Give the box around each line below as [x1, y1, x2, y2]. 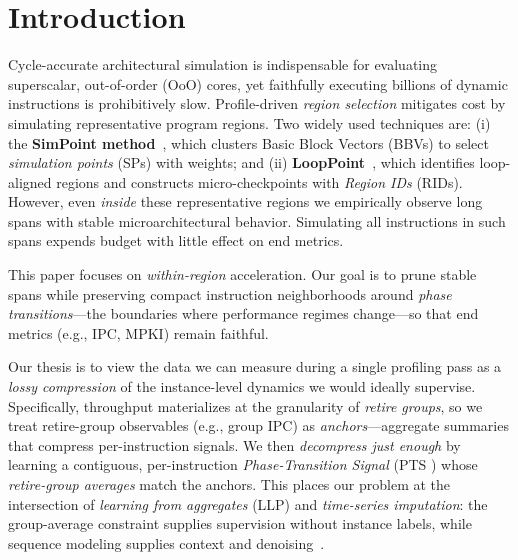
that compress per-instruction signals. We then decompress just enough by [8, 434, 461, 455]
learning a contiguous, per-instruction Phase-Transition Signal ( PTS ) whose [8, 454, 478, 475]
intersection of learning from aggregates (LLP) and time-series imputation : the [8, 493, 488, 514]
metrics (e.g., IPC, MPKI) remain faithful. [8, 322, 269, 343]
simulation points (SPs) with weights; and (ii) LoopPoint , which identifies [8, 152, 475, 173]
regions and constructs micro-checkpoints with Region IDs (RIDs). [56, 171, 463, 192]
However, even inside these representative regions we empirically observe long [8, 191, 483, 212]
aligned [8, 171, 52, 192]
